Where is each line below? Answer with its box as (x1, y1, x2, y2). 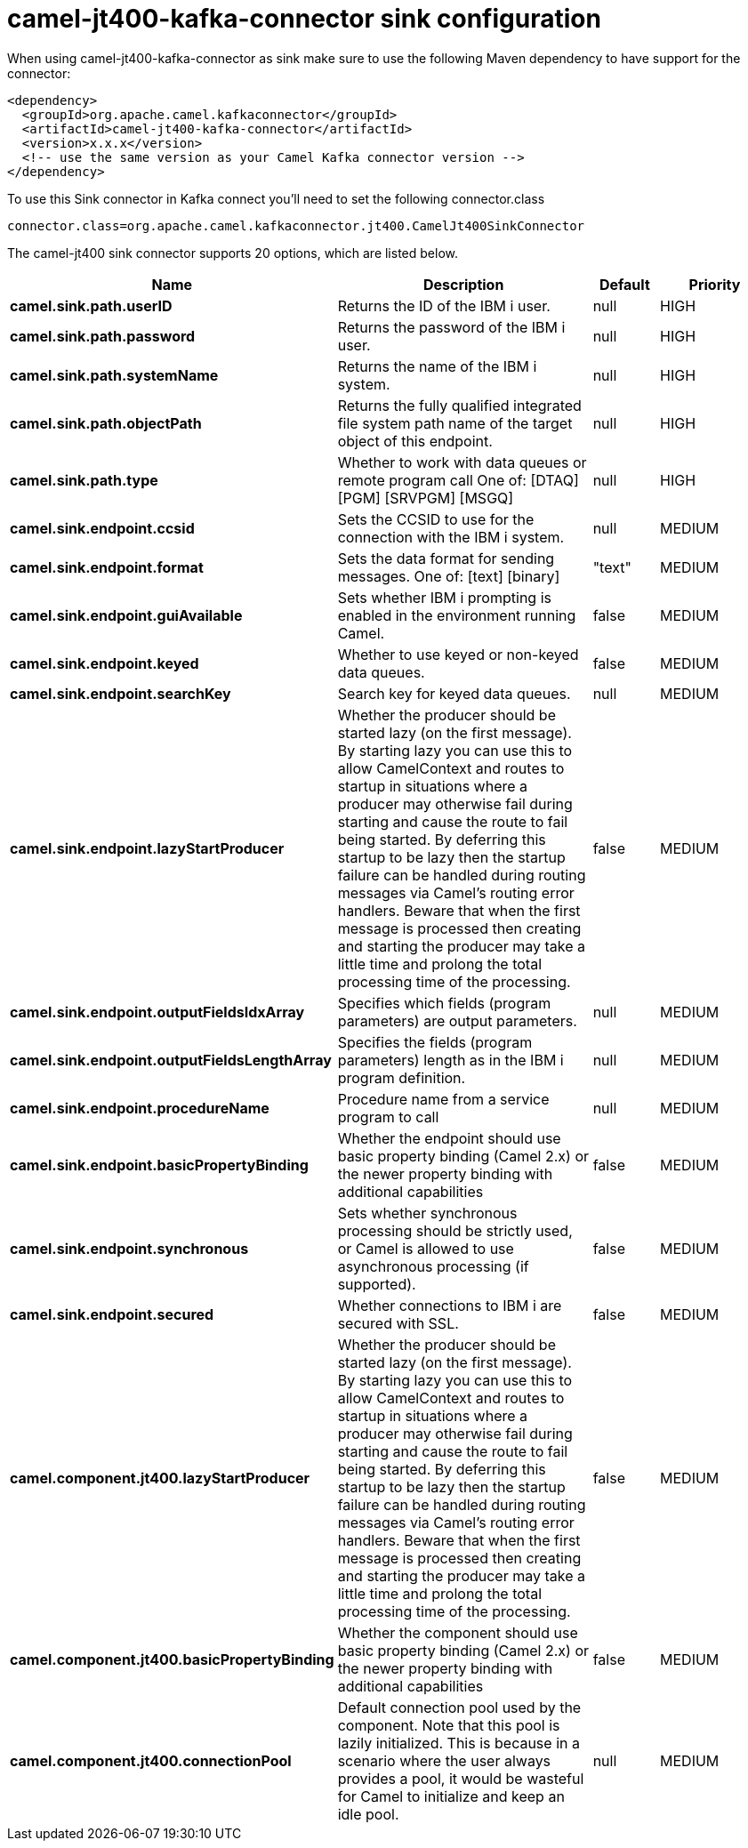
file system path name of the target (337, 414, 573, 432)
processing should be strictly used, (337, 1221, 573, 1240)
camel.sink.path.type (10, 470, 158, 489)
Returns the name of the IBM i (337, 357, 537, 375)
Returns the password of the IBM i (337, 317, 566, 336)
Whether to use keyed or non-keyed (337, 645, 579, 663)
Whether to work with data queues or (337, 453, 587, 471)
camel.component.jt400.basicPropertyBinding (10, 1650, 334, 1668)
